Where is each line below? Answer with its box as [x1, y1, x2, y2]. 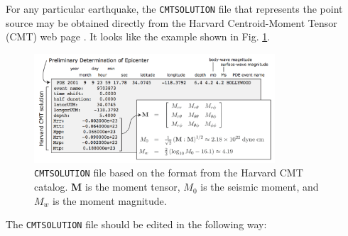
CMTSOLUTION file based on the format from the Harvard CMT [34, 165, 303, 180]
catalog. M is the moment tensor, [34, 179, 180, 194]
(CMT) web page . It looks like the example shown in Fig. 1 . [6, 29, 271, 44]
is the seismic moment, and [200, 179, 319, 194]
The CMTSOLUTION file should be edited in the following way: [6, 217, 267, 232]
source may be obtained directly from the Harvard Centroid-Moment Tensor [6, 15, 337, 30]
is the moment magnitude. [53, 193, 167, 208]
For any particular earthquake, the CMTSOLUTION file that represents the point [6, 1, 343, 16]
